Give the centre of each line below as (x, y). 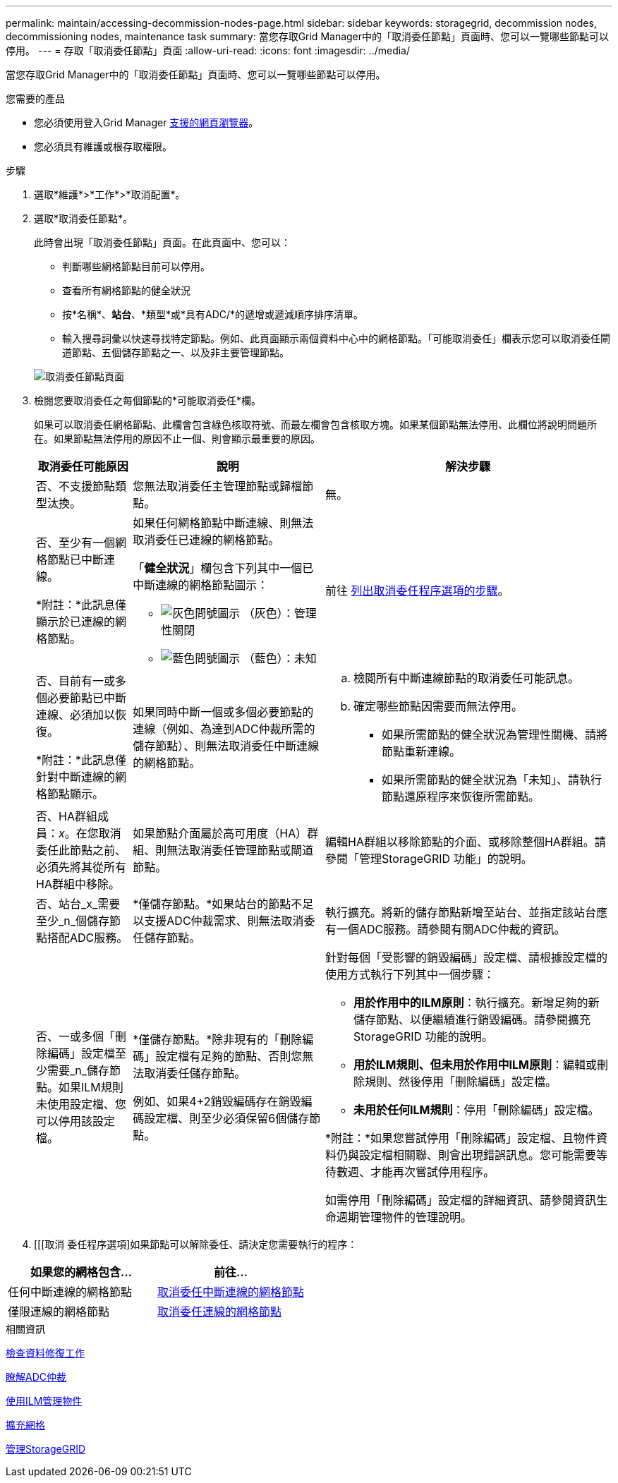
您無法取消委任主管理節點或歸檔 (218, 486)
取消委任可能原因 (83, 466)
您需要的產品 (35, 98)
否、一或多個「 (76, 1036)
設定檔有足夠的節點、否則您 (229, 1056)
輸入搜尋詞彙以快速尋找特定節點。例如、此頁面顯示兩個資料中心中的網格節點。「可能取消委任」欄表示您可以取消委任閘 (336, 338)
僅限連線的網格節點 (59, 1312)
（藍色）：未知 (280, 658)
